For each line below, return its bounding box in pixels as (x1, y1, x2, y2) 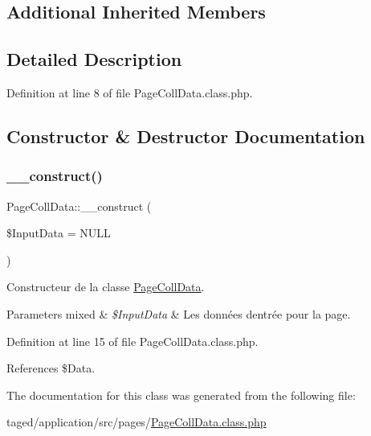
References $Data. (6, 360, 96, 376)
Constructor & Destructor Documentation (6, 123, 365, 148)
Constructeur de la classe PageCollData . (6, 278, 205, 295)
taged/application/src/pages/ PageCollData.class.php (6, 413, 267, 430)
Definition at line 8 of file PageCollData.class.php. (6, 84, 253, 101)
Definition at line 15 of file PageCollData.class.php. (6, 332, 259, 349)
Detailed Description (6, 47, 182, 72)
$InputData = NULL (6, 224, 111, 241)
